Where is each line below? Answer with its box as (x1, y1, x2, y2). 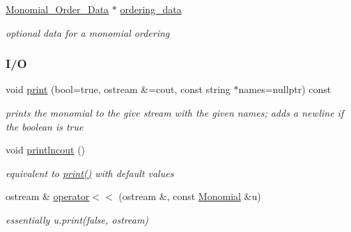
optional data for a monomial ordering (6, 25, 170, 40)
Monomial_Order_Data (6, 2, 109, 16)
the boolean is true (6, 119, 84, 133)
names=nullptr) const (238, 82, 331, 97)
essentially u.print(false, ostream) (6, 212, 149, 226)
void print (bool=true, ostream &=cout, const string (6, 82, 231, 97)
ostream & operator (6, 189, 90, 204)
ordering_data (120, 2, 182, 16)
